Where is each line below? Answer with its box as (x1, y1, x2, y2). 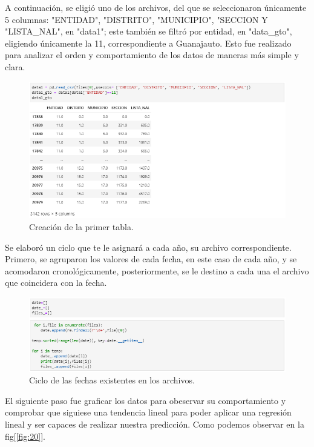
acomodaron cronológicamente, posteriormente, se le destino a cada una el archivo (5, 264, 309, 277)
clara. (5, 60, 25, 73)
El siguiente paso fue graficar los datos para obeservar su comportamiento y (5, 394, 286, 406)
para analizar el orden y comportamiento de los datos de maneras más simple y (5, 48, 299, 61)
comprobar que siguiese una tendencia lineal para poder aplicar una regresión (5, 406, 292, 419)
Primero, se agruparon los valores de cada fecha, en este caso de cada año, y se (5, 253, 297, 265)
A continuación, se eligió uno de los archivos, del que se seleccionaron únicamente (5, 1, 307, 13)
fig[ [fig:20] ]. (5, 429, 45, 442)
